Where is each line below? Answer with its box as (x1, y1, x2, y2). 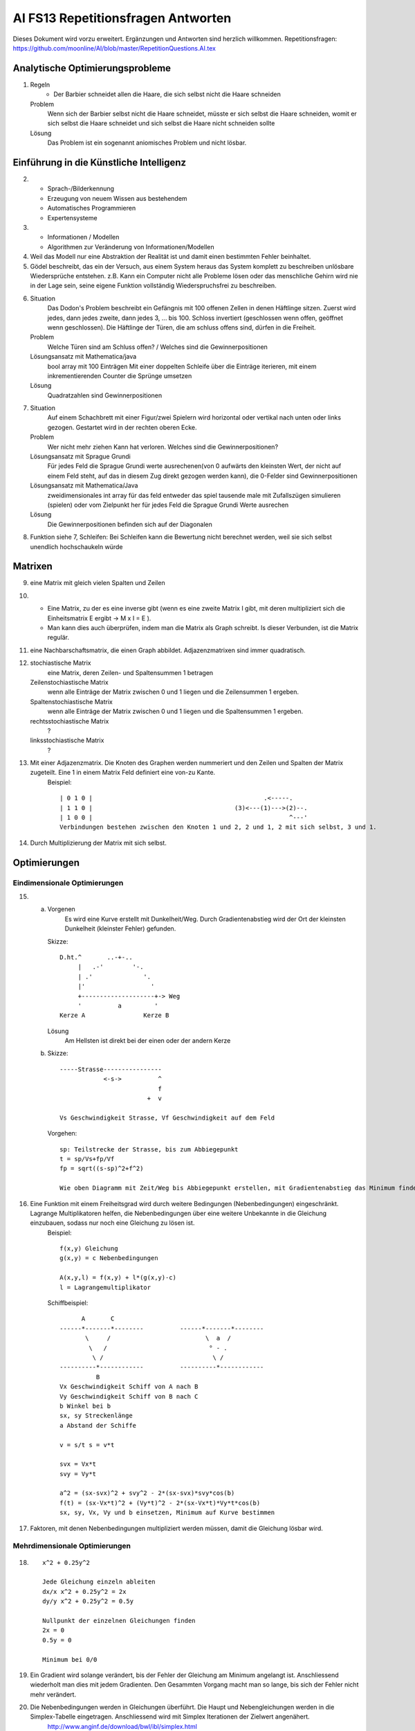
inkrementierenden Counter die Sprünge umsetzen (47, 371, 192, 380)
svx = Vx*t (59, 1460, 97, 1468)
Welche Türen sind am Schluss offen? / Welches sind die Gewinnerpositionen (47, 343, 268, 351)
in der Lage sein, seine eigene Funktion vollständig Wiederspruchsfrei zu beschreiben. (30, 281, 277, 290)
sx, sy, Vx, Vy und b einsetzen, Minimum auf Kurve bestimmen (59, 1509, 275, 1516)
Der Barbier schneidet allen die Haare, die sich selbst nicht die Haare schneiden (53, 90, 282, 98)
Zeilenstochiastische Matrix (30, 678, 109, 686)
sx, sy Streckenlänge (59, 1412, 133, 1419)
